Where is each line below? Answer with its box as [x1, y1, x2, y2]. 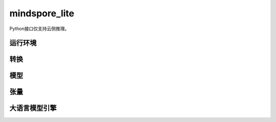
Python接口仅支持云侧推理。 [9, 26, 70, 32]
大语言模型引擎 [9, 104, 57, 112]
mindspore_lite [9, 8, 75, 19]
